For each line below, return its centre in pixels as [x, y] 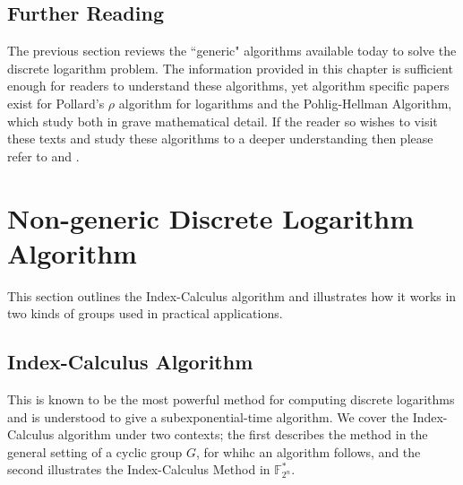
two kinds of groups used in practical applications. [145, 313]
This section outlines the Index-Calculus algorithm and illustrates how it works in [232, 295]
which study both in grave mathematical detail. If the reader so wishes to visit [223, 121]
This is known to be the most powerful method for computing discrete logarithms [231, 399]
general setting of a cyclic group [95, 451]
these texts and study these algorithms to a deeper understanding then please [220, 139]
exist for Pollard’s [56, 103]
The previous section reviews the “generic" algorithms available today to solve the [232, 51]
